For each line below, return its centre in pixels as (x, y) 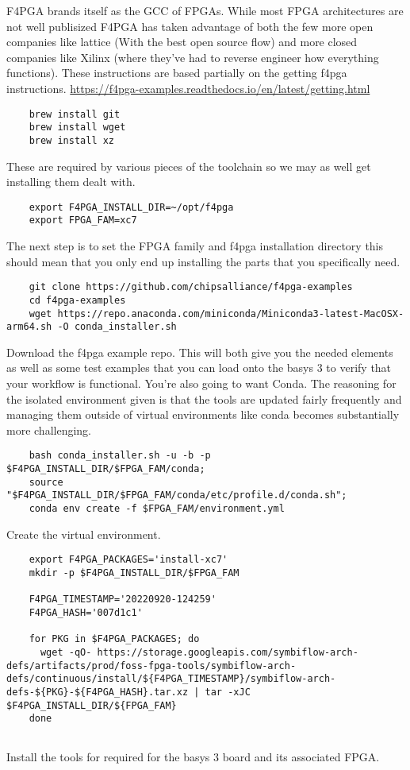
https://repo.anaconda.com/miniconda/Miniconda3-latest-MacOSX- (231, 313)
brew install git (75, 114)
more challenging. (49, 429)
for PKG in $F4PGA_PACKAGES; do (114, 639)
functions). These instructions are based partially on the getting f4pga (177, 73)
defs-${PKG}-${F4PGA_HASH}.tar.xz (98, 692)
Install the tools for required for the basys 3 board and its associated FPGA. (193, 757)
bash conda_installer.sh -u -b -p (120, 456)
